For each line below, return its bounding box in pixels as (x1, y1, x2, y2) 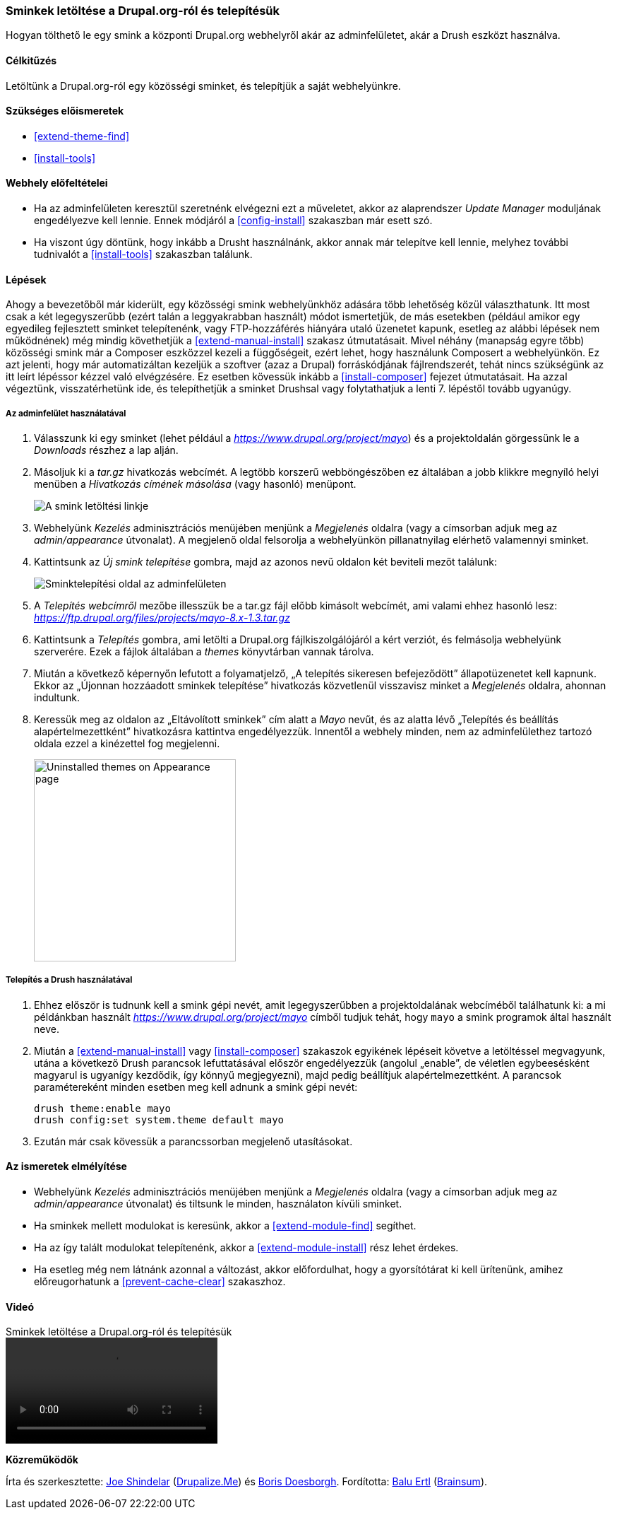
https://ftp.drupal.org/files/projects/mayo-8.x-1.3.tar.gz (34, 612, 290, 624)
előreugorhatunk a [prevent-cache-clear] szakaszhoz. (34, 1275, 286, 1288)
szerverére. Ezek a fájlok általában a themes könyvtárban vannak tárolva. (34, 645, 374, 658)
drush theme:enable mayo (34, 1102, 171, 1114)
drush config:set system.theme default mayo (34, 1113, 284, 1125)
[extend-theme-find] (34, 129, 130, 142)
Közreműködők (6, 1453, 78, 1466)
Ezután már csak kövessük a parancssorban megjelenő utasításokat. (34, 1135, 353, 1147)
